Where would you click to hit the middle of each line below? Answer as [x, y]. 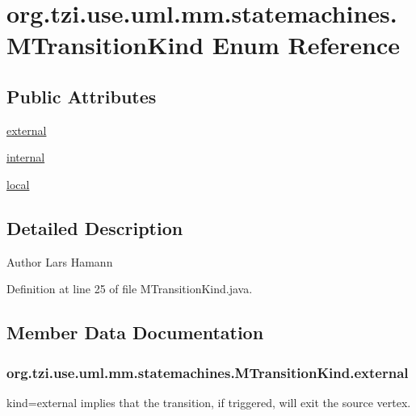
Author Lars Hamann [60, 261]
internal [26, 157]
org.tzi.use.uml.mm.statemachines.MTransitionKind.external [208, 372]
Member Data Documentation [135, 332]
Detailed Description [95, 227]
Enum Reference [306, 45]
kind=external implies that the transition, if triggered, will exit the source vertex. [209, 402]
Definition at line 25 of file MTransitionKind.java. [130, 289]
